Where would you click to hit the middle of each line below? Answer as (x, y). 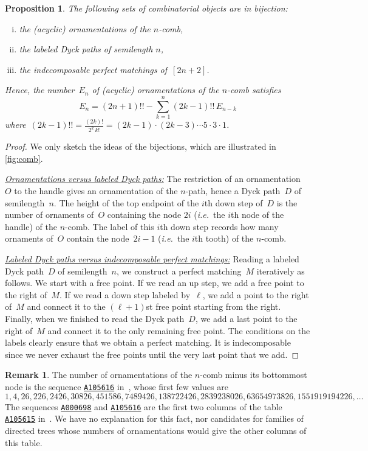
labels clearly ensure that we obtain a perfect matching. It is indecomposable (148, 342)
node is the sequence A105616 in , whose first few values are (117, 386)
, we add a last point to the (246, 318)
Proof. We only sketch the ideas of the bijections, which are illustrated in (141, 146)
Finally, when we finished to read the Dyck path (95, 318)
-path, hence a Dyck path (233, 191)
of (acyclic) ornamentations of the (155, 90)
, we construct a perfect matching (179, 271)
